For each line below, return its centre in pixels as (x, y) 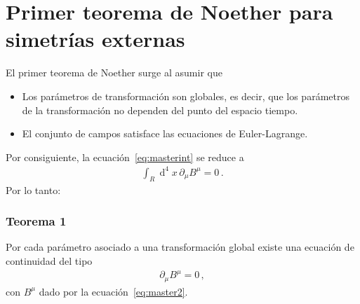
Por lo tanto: (33, 189)
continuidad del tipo (49, 261)
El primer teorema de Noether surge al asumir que (114, 72)
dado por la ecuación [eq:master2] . (113, 291)
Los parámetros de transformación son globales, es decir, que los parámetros (186, 96)
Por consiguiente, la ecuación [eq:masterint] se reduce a (125, 157)
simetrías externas (95, 39)
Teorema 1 (36, 221)
